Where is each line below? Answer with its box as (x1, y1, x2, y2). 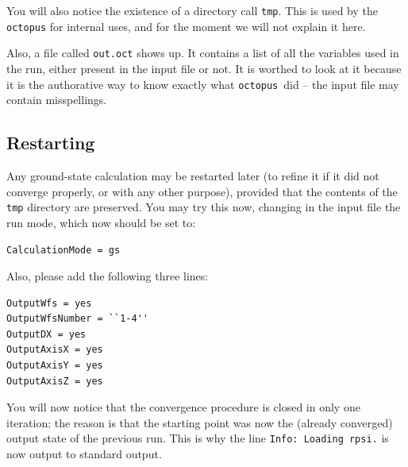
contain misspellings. (6, 91, 107, 108)
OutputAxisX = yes (6, 344, 103, 356)
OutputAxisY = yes (6, 360, 103, 372)
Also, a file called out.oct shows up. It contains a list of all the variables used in (6, 44, 399, 61)
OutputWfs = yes (6, 297, 92, 309)
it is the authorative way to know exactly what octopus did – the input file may (6, 75, 399, 92)
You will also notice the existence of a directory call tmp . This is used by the (6, 2, 378, 18)
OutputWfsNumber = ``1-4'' (6, 313, 148, 325)
